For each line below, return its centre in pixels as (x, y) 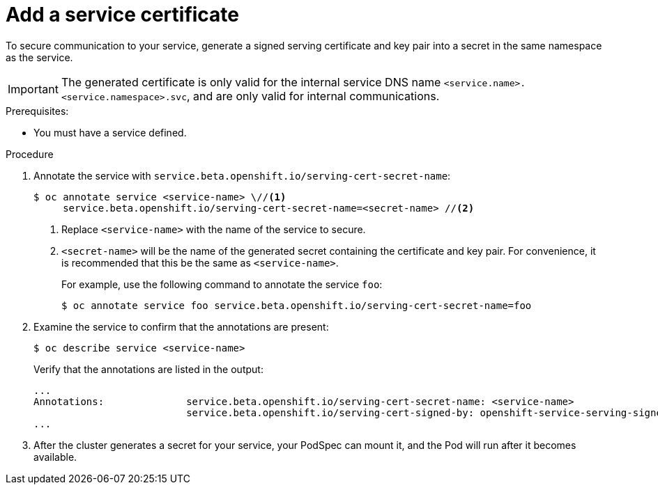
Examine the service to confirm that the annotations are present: (181, 326)
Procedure (30, 154)
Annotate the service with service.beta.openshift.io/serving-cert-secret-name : (242, 175)
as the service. (39, 57)
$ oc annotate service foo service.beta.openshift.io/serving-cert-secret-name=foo (297, 305)
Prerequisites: (37, 111)
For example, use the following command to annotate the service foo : (222, 284)
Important (33, 89)
